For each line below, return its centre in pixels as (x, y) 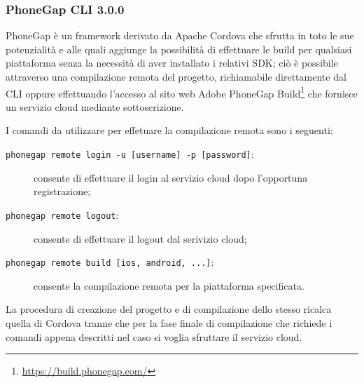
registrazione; (62, 191)
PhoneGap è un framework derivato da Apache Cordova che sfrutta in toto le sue (180, 35)
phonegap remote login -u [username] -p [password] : (130, 154)
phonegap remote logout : (62, 214)
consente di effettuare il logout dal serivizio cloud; (140, 238)
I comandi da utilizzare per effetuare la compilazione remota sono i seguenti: (169, 130)
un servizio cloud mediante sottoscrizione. (95, 106)
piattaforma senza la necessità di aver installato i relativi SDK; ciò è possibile (172, 63)
